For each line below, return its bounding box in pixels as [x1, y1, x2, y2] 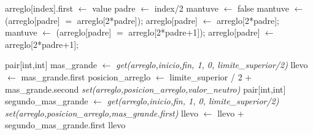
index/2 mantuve [154, 2, 218, 14]
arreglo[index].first [5, 2, 74, 14]
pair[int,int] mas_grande [5, 58, 97, 71]
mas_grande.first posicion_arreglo [21, 70, 151, 83]
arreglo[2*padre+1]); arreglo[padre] [128, 26, 260, 39]
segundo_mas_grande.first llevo [5, 118, 126, 131]
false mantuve [237, 2, 289, 14]
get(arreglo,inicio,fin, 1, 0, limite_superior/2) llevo [115, 58, 308, 71]
